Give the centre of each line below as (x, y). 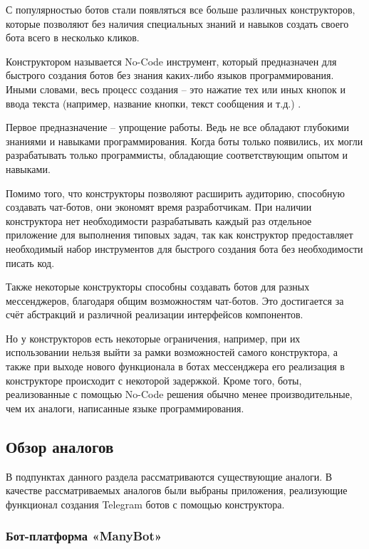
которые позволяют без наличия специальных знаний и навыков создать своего (177, 23)
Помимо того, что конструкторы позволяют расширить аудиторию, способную (175, 193)
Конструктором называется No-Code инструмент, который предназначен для (171, 61)
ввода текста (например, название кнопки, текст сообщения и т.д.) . (154, 103)
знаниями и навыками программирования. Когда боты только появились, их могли (184, 141)
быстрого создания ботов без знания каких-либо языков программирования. (170, 75)
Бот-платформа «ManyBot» (84, 536)
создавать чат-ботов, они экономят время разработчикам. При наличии (159, 207)
